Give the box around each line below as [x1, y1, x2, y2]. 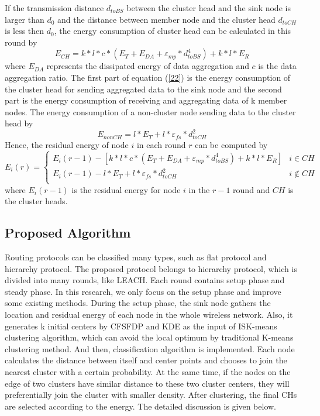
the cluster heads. [5, 195, 68, 207]
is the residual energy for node [71, 183, 181, 195]
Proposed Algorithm [5, 224, 131, 242]
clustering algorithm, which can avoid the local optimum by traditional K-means [5, 331, 294, 343]
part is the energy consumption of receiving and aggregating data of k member [5, 94, 287, 106]
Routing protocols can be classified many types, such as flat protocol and [5, 250, 267, 263]
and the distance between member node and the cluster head [57, 13, 276, 25]
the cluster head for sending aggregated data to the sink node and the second [5, 82, 282, 95]
